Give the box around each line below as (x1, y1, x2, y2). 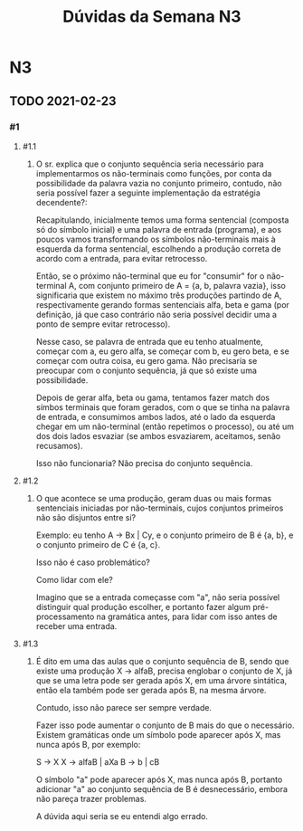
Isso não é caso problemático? (35, 557, 151, 568)
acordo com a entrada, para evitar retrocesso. (35, 253, 208, 263)
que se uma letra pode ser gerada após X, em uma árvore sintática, (35, 674, 288, 685)
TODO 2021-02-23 (9, 93, 117, 109)
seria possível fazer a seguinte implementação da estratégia (35, 187, 260, 198)
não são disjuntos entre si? (35, 511, 137, 522)
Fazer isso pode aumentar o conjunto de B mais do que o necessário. (35, 720, 295, 731)
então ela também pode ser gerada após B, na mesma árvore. (35, 684, 267, 695)
